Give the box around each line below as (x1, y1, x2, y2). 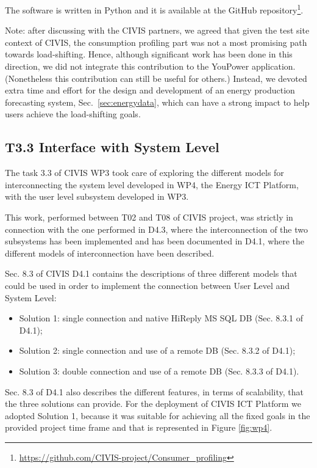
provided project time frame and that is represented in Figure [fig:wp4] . (5, 421, 272, 434)
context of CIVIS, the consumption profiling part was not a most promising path (5, 35, 307, 48)
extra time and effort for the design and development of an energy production (5, 84, 295, 97)
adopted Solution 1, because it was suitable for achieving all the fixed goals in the (5, 409, 310, 422)
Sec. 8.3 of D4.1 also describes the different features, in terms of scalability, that (5, 385, 304, 398)
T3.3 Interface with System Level (5, 137, 219, 156)
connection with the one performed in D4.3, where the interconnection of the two (5, 222, 308, 235)
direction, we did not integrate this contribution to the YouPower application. (5, 60, 296, 73)
